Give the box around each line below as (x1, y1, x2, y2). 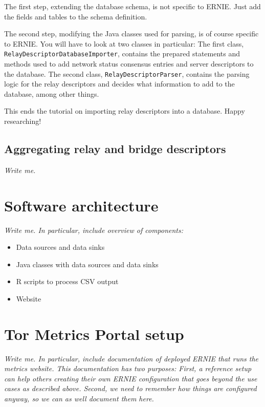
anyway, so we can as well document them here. (4, 393, 154, 404)
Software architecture (4, 195, 159, 216)
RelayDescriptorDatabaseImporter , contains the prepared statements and (4, 48, 240, 59)
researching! (4, 116, 41, 126)
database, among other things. (4, 88, 99, 99)
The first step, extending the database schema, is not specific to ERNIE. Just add (4, 1, 261, 11)
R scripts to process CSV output (16, 276, 119, 287)
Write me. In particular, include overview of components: (4, 224, 184, 235)
